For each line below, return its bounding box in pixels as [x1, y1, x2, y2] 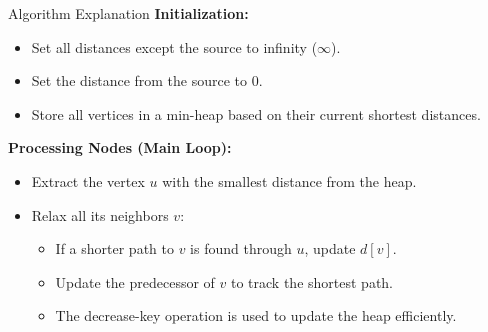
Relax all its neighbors [31, 204, 169, 225]
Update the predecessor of [55, 271, 215, 292]
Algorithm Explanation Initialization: [8, 3, 249, 23]
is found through [190, 238, 292, 259]
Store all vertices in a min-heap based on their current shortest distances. [31, 103, 481, 124]
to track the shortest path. [231, 271, 394, 292]
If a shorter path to [55, 238, 174, 259]
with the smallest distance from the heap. [162, 170, 417, 191]
